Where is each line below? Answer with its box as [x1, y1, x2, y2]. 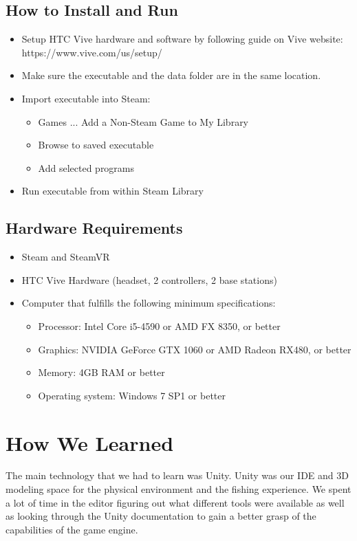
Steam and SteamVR [21, 250, 110, 264]
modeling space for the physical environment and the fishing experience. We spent [6, 482, 351, 496]
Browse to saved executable [38, 137, 154, 152]
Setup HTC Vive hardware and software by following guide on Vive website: [21, 32, 343, 46]
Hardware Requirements [6, 217, 183, 239]
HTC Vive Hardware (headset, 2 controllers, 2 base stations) [21, 272, 277, 287]
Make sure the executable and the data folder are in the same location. [21, 68, 321, 82]
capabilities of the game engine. [6, 522, 138, 536]
